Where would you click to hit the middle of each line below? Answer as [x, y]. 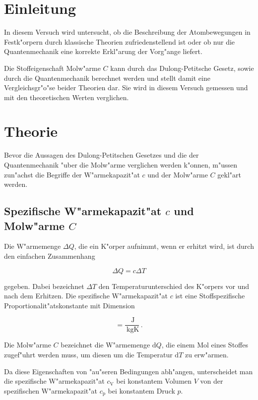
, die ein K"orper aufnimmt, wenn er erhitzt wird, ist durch [164, 246]
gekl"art [229, 174]
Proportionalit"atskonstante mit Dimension [69, 305]
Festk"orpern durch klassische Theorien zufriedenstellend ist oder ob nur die [120, 41]
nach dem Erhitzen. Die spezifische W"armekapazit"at [86, 296]
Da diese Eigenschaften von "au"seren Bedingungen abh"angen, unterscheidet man [129, 371]
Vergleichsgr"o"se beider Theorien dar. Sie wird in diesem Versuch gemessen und [126, 87]
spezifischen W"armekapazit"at [51, 390]
